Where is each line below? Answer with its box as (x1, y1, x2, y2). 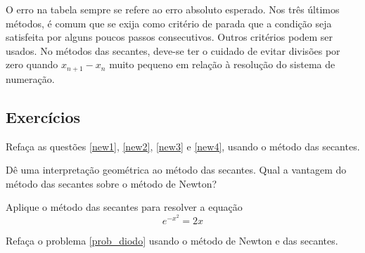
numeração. (6, 71, 55, 86)
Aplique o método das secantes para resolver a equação (6, 200, 243, 214)
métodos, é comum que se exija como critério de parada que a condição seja (6, 15, 332, 30)
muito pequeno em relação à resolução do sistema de (109, 57, 335, 72)
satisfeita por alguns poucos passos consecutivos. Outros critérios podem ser (6, 30, 333, 44)
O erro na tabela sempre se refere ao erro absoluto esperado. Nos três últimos (6, 2, 340, 16)
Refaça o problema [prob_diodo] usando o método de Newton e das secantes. (6, 233, 338, 247)
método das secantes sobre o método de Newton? (6, 176, 217, 190)
